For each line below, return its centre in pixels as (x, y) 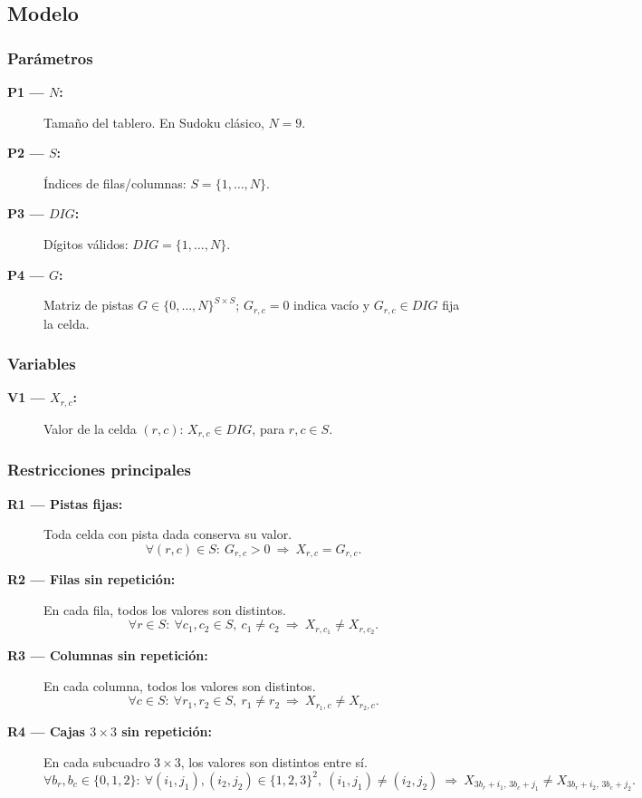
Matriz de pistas (89, 305)
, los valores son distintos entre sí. (274, 761)
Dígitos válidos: (86, 243)
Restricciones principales (99, 470)
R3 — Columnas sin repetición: (108, 655)
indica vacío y (332, 305)
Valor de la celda (90, 428)
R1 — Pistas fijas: (65, 503)
